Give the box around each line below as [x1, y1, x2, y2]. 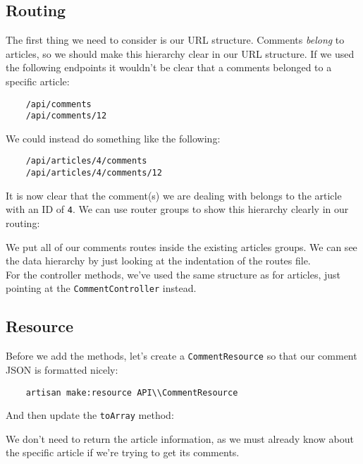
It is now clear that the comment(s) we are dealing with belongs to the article [6, 188, 342, 202]
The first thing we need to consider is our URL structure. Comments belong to [6, 32, 345, 47]
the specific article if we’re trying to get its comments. [6, 445, 240, 460]
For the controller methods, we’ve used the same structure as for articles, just [6, 267, 341, 281]
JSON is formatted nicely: [6, 362, 118, 377]
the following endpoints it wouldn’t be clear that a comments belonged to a [6, 60, 332, 75]
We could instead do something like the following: [6, 130, 221, 145]
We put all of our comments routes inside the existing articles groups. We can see [6, 239, 357, 254]
